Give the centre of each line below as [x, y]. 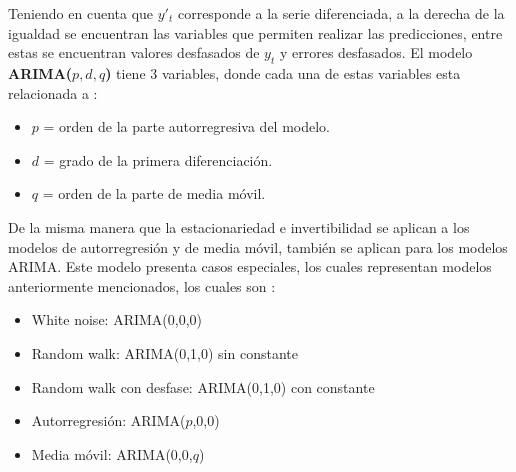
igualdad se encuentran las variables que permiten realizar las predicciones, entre [255, 32]
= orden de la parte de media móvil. [154, 193]
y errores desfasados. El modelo [376, 52]
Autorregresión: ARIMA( [108, 420]
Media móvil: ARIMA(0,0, [112, 453]
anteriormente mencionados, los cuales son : [142, 285]
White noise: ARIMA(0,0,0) [117, 319]
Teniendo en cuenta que [81, 13]
